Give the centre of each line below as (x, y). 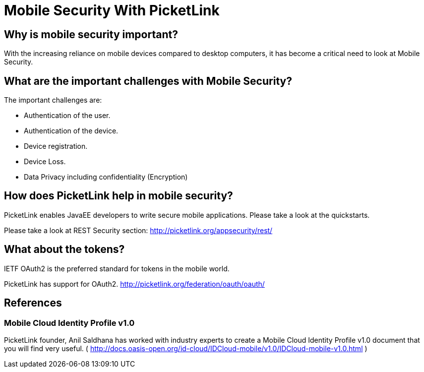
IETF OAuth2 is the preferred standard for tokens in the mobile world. (117, 268)
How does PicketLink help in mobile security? (119, 196)
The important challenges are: (53, 100)
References (33, 303)
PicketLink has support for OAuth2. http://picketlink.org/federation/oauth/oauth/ (134, 284)
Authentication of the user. (67, 116)
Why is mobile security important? (91, 34)
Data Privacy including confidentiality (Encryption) (106, 177)
